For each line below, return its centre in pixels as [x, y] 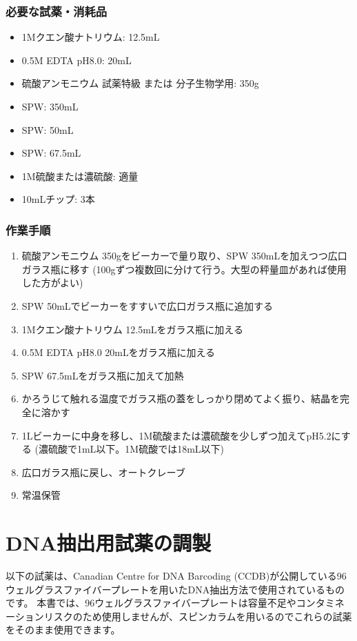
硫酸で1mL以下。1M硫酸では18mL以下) [136, 449]
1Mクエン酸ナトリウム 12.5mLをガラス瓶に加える [132, 329]
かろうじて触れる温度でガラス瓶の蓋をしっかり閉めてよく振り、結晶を [181, 398]
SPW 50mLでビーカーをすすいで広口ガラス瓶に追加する [147, 305]
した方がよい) [52, 283]
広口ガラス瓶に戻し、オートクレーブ [103, 472]
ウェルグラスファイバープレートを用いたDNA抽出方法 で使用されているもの [175, 589]
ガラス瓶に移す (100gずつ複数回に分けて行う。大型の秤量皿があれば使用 [184, 269]
